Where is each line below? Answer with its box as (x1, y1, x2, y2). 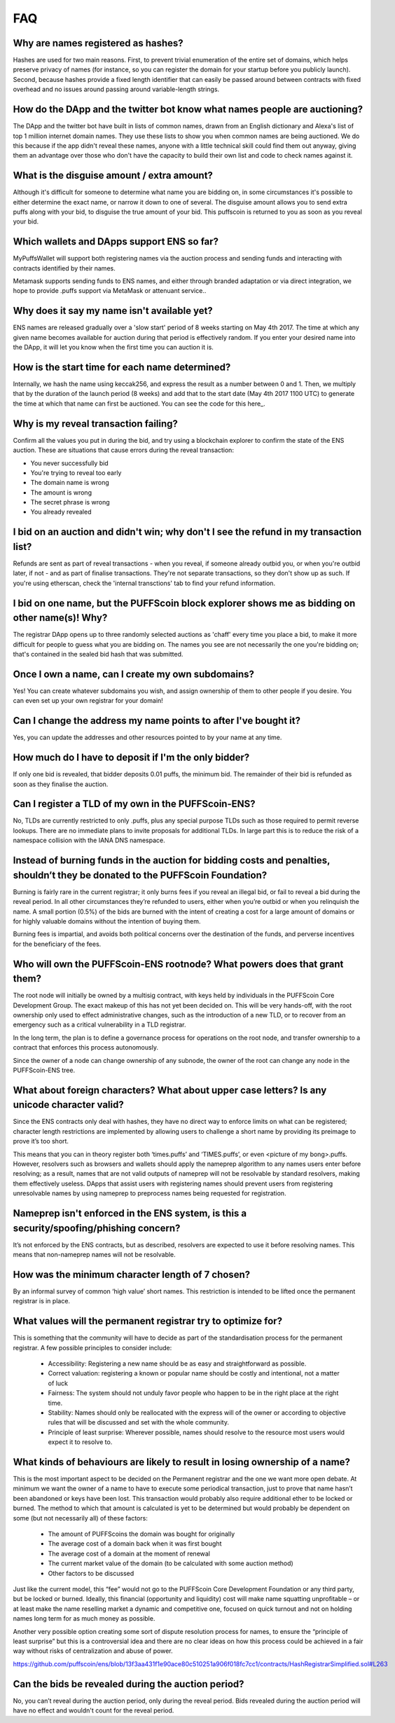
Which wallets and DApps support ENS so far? (13, 235, 219, 248)
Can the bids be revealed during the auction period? (13, 1678, 244, 1690)
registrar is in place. (13, 1297, 70, 1305)
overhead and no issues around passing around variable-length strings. (13, 85, 220, 94)
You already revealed (30, 508, 92, 516)
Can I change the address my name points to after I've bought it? (13, 715, 301, 727)
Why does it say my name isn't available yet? (13, 305, 213, 317)
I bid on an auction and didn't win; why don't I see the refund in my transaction (13, 526, 362, 538)
